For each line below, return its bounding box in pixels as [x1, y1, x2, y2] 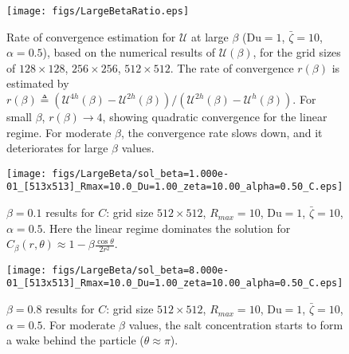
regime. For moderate [6, 124, 112, 140]
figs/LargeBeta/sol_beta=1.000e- [52, 167, 229, 179]
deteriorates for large [6, 140, 108, 156]
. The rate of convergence [170, 59, 294, 76]
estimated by [6, 75, 69, 92]
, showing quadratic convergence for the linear [102, 108, 327, 125]
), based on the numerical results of [42, 44, 216, 61]
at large [191, 28, 229, 45]
